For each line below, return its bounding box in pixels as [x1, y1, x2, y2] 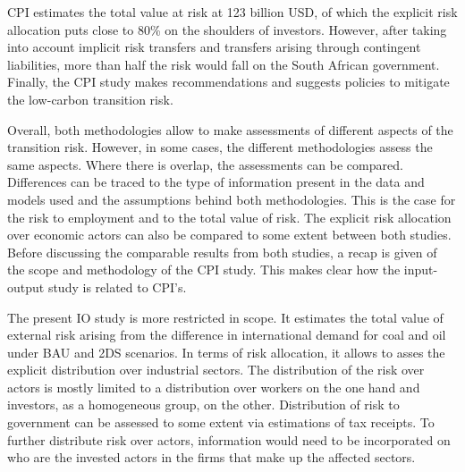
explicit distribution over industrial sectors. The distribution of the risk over [7, 360, 425, 379]
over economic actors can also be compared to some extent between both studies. [7, 225, 452, 244]
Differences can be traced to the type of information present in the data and [7, 173, 425, 191]
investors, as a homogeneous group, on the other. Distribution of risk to [7, 395, 400, 414]
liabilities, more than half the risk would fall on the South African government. [7, 55, 440, 73]
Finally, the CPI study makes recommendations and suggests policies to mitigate [7, 72, 450, 91]
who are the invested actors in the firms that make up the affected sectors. [7, 448, 416, 467]
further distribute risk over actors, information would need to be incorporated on [7, 430, 451, 449]
